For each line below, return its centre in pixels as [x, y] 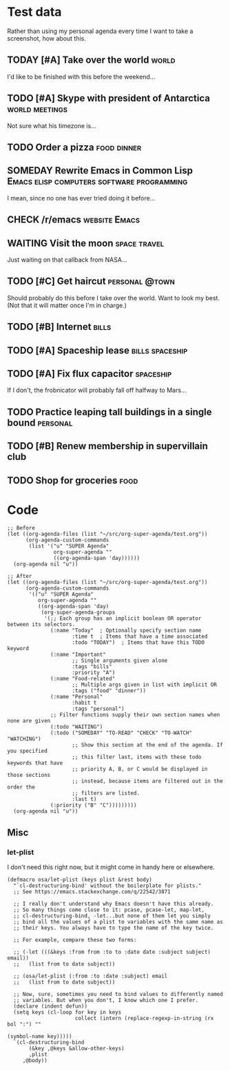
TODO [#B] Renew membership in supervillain [108, 446]
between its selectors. [41, 625]
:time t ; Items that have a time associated [140, 637]
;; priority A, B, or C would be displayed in [140, 769]
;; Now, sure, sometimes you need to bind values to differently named [118, 995]
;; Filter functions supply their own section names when [135, 715]
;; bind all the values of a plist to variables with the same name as [118, 922]
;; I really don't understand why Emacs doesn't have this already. [114, 904]
